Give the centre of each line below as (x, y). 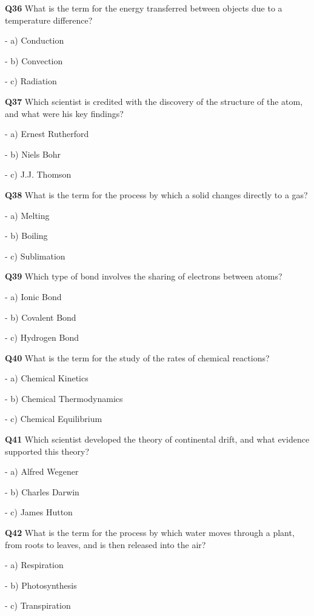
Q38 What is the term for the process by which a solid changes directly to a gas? (156, 194)
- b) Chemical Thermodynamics (64, 398)
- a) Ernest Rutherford (47, 134)
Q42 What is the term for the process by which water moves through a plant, (150, 533)
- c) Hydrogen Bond (42, 337)
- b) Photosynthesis (41, 585)
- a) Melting (27, 215)
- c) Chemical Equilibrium (54, 419)
